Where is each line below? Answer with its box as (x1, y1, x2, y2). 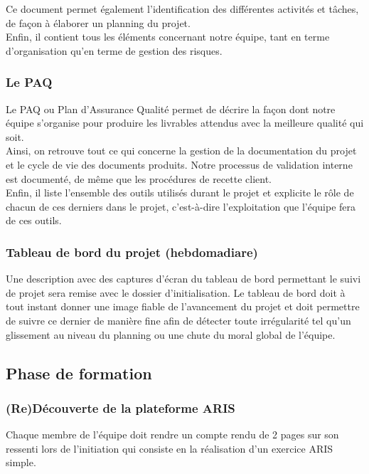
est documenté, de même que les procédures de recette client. (6, 171, 272, 186)
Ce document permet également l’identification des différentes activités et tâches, (6, 1, 359, 16)
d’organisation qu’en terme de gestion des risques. (6, 43, 223, 58)
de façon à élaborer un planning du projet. (6, 15, 191, 30)
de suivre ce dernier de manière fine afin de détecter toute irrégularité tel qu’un (6, 312, 351, 327)
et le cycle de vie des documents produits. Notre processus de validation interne (6, 157, 353, 172)
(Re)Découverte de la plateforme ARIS (6, 399, 235, 416)
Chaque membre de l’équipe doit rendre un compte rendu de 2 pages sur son (6, 427, 339, 442)
